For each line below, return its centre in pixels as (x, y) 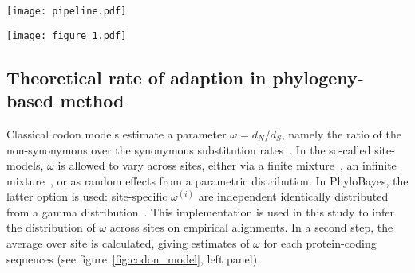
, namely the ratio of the (341, 133)
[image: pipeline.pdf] (67, 11)
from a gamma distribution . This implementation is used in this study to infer (200, 211)
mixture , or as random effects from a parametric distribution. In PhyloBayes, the (207, 180)
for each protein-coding (320, 243)
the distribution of (51, 227)
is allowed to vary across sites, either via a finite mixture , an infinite (227, 165)
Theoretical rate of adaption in (136, 77)
